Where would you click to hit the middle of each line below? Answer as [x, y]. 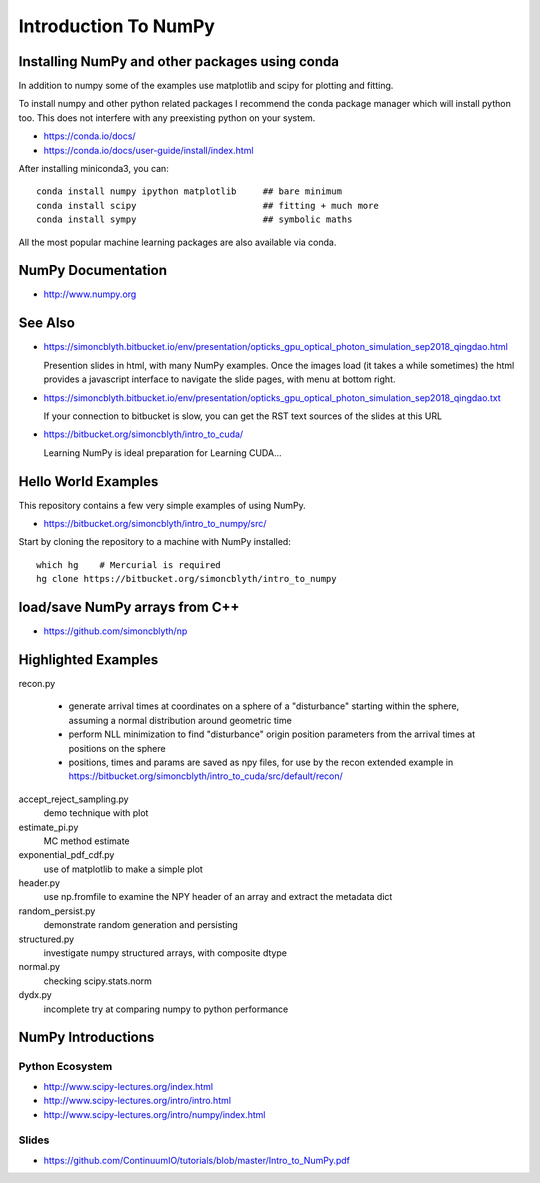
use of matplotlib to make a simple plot [123, 869]
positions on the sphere [117, 748]
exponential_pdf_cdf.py [66, 855]
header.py [39, 883]
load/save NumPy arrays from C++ [129, 607]
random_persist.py [57, 911]
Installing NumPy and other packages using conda [179, 61]
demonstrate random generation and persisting [141, 925]
